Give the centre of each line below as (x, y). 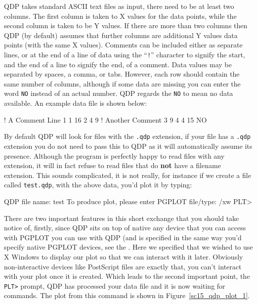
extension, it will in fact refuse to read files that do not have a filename (112, 165)
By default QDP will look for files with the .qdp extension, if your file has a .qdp (127, 136)
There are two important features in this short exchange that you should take (122, 218)
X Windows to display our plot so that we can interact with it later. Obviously (124, 256)
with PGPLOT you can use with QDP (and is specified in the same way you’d (123, 237)
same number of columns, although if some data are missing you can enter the (122, 83)
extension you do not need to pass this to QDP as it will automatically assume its (128, 146)
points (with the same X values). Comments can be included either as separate (123, 45)
